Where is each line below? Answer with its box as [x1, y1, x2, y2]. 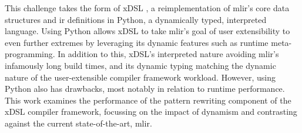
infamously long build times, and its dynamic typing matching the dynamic [5, 59, 276, 71]
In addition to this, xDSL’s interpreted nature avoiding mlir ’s [58, 48, 279, 60]
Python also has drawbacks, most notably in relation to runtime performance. [5, 82, 285, 95]
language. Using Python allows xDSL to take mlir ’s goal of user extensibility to [5, 25, 290, 37]
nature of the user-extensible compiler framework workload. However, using [5, 71, 276, 83]
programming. [5, 48, 55, 60]
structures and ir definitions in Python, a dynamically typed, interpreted [5, 13, 267, 25]
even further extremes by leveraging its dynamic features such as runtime [5, 36, 269, 48]
